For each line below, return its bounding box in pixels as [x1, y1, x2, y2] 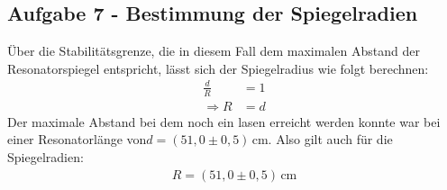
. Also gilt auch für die [268, 130, 393, 149]
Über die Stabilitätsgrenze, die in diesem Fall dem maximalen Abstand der [7, 41, 420, 60]
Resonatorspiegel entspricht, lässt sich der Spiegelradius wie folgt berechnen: [7, 59, 429, 77]
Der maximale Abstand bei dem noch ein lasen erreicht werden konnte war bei [7, 112, 441, 131]
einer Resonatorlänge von [7, 130, 147, 149]
